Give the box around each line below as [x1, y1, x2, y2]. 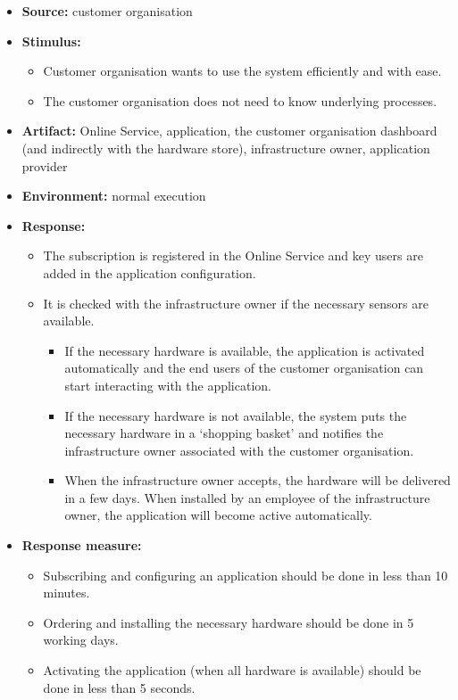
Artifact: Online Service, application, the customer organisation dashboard [21, 121, 437, 140]
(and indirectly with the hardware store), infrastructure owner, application [21, 138, 430, 157]
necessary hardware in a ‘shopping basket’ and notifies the [64, 424, 384, 442]
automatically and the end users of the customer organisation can [64, 358, 424, 377]
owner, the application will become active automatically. [64, 506, 372, 524]
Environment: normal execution [21, 186, 206, 205]
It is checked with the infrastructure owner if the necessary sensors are [43, 293, 429, 312]
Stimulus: [21, 31, 81, 50]
